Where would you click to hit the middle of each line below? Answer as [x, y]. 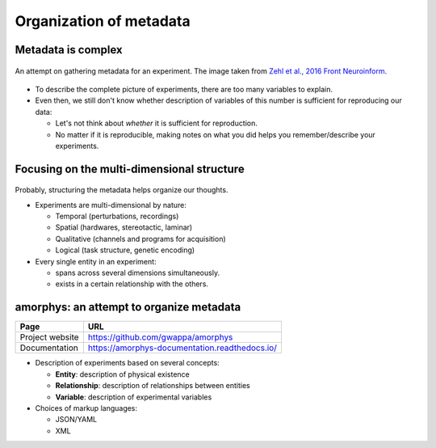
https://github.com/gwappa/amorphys [160, 337]
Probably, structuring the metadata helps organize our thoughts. [122, 190]
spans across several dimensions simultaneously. [138, 273]
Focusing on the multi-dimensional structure [130, 169]
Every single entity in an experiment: [96, 261]
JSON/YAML [76, 420]
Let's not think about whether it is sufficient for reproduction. [157, 123]
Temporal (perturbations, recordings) [117, 216]
